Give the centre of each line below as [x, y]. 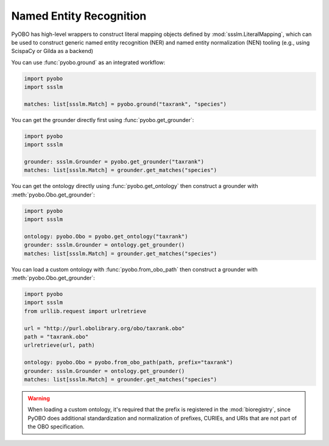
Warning [39, 398]
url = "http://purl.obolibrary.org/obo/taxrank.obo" [104, 328]
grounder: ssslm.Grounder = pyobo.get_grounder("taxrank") [114, 162]
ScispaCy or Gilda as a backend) [52, 51]
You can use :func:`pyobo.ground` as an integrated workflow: [88, 62]
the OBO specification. [56, 426]
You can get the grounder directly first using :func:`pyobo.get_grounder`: [103, 120]
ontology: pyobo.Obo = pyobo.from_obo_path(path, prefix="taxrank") [129, 362]
